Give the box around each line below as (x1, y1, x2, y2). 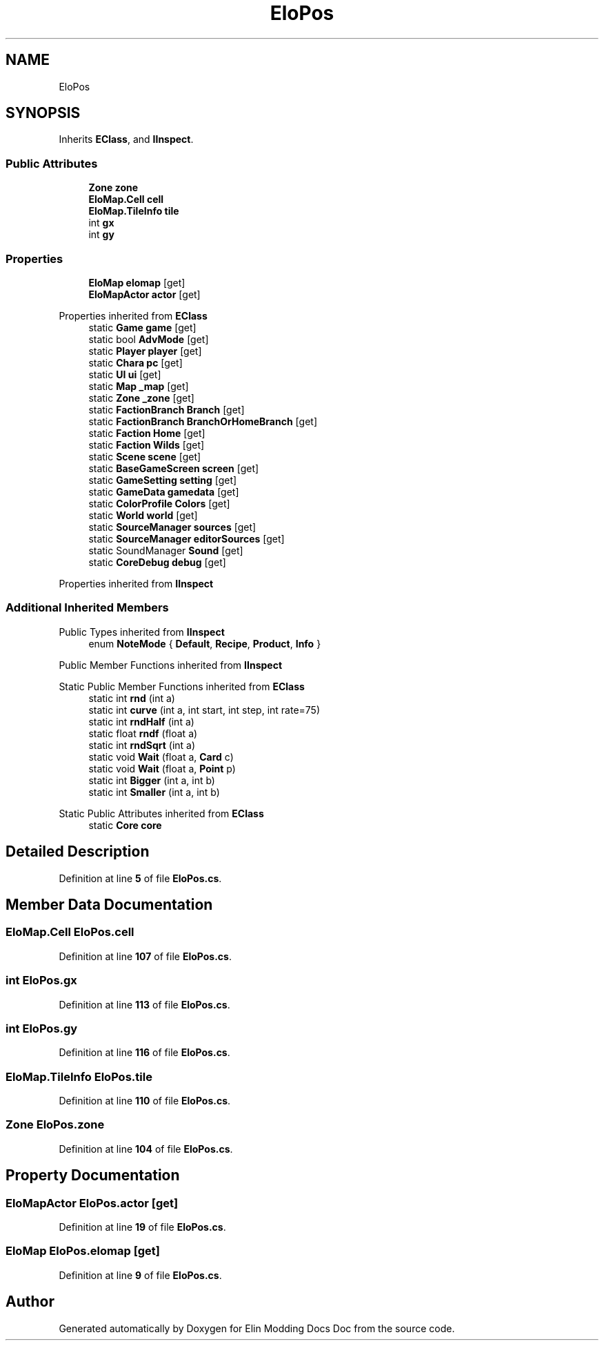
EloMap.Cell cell (88, 193, 164, 206)
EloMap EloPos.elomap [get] (6, 1244, 160, 1258)
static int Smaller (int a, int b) (88, 786, 220, 798)
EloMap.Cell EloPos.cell (6, 925, 134, 939)
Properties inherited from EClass (59, 309, 208, 322)
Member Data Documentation (6, 895, 213, 913)
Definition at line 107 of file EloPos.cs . (59, 950, 232, 962)
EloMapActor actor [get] (88, 288, 201, 300)
